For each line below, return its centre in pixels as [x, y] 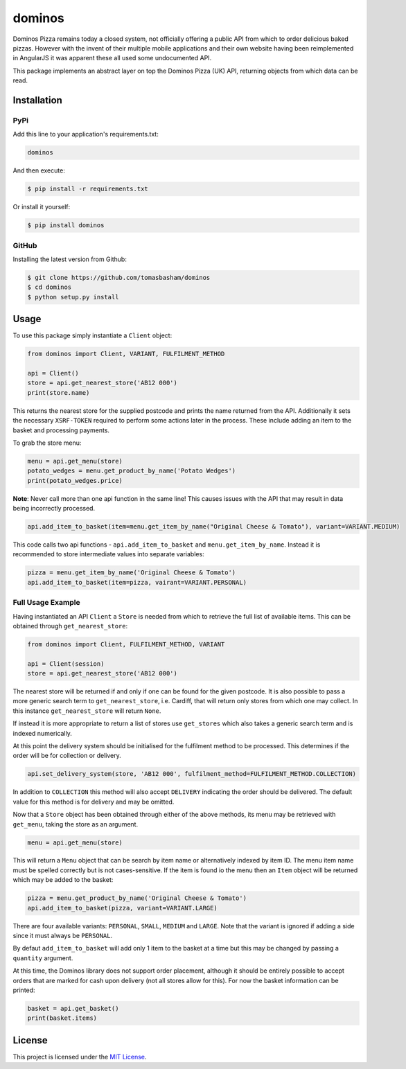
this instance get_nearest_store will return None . [87, 711]
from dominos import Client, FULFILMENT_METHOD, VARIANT [126, 644]
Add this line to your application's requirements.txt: [86, 134]
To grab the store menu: [47, 443]
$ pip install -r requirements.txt [88, 189]
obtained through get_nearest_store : [70, 626]
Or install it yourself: [42, 207]
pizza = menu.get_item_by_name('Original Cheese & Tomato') [132, 573]
